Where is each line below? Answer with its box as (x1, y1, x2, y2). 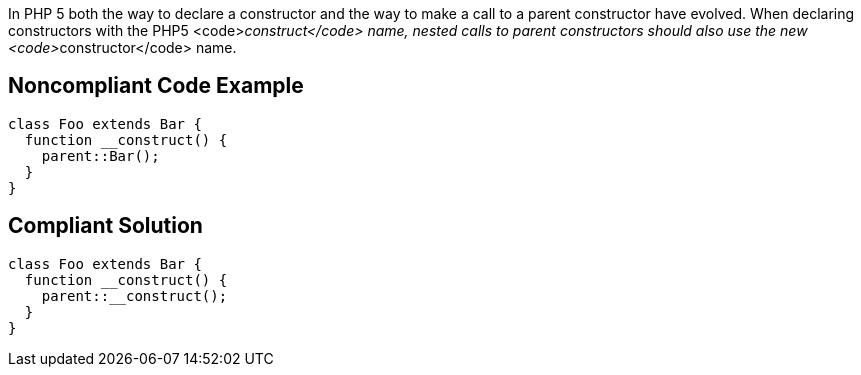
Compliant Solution (8, 213, 203, 239)
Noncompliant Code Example (8, 73, 304, 99)
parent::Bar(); (41, 147, 160, 164)
